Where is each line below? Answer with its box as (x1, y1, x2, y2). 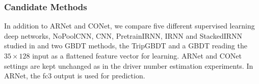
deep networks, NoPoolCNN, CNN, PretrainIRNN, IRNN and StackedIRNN (4, 30, 243, 41)
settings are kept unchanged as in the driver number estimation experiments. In (4, 60, 253, 71)
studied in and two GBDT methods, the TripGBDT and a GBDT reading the (4, 40, 247, 51)
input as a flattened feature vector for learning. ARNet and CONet (32, 50, 242, 61)
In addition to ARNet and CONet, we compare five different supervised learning (4, 20, 255, 31)
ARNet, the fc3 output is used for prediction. (4, 70, 145, 81)
